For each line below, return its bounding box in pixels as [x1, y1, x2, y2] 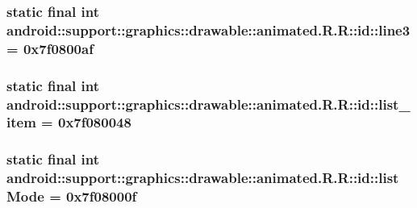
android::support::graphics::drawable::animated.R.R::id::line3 [6, 19, 411, 40]
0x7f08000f [66, 186, 137, 206]
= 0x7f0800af [6, 38, 94, 58]
